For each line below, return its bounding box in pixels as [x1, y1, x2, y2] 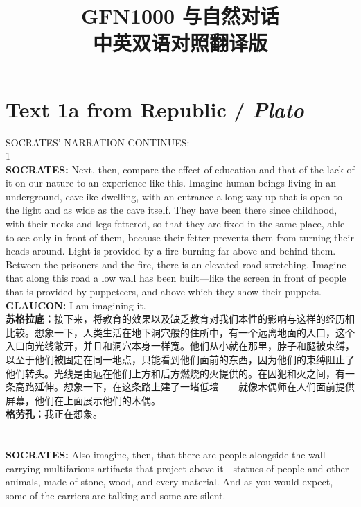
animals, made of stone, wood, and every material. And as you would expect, [6, 474, 333, 489]
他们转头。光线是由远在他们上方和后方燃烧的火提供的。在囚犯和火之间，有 [6, 366, 345, 380]
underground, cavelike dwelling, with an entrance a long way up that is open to [6, 189, 342, 203]
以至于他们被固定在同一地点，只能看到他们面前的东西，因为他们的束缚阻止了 [6, 352, 355, 366]
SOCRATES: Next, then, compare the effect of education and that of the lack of [6, 162, 355, 176]
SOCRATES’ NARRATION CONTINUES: [6, 135, 190, 149]
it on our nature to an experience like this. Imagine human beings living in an [6, 175, 337, 190]
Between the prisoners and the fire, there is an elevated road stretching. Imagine [6, 257, 346, 271]
